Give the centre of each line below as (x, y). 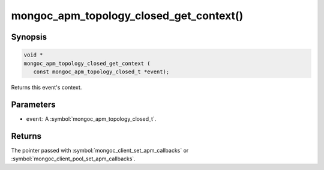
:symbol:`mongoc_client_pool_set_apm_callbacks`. (73, 159)
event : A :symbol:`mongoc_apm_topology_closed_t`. (91, 119)
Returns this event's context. (46, 87)
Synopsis (29, 37)
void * (33, 55)
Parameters (33, 104)
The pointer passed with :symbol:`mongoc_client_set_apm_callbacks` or (100, 150)
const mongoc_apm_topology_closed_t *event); (101, 71)
